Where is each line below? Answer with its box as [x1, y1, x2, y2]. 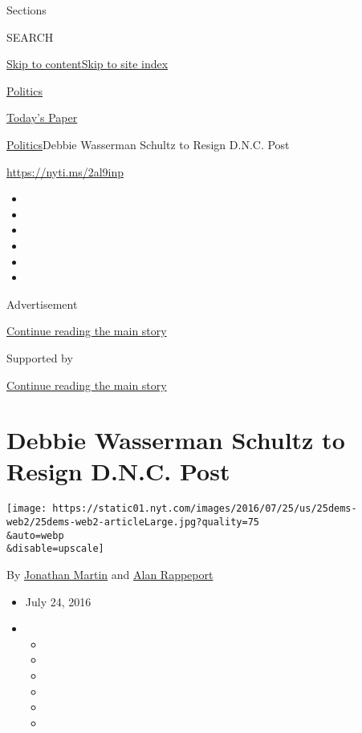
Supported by [6, 349, 73, 366]
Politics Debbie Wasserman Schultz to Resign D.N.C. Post [6, 136, 290, 152]
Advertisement [6, 295, 78, 312]
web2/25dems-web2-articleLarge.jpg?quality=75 [6, 516, 259, 528]
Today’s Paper [6, 109, 78, 126]
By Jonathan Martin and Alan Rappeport [6, 566, 214, 583]
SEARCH [6, 28, 54, 45]
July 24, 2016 [25, 593, 92, 609]
